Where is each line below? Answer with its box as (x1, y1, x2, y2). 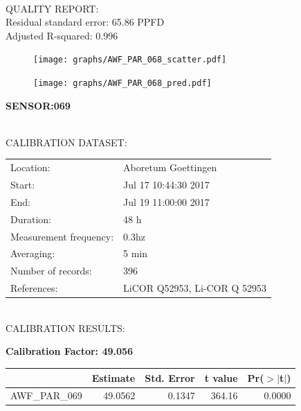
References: (10, 281, 58, 295)
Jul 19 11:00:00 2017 (123, 194, 210, 209)
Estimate (91, 370, 136, 385)
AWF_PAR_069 (10, 388, 82, 403)
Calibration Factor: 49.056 (6, 344, 134, 358)
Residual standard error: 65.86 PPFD (6, 15, 165, 29)
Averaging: (10, 246, 55, 261)
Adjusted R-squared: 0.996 (6, 28, 118, 42)
